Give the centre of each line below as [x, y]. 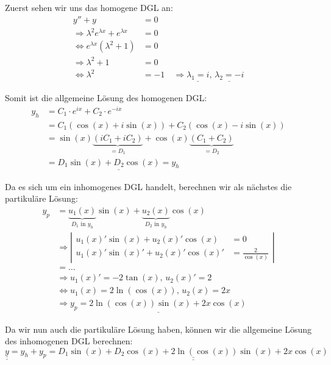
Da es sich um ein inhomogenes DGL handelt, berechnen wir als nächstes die [148, 186]
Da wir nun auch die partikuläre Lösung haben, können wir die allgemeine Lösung [158, 329]
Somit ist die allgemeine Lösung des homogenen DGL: [106, 98]
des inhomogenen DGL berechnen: [69, 341]
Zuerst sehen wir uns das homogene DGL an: [89, 7]
